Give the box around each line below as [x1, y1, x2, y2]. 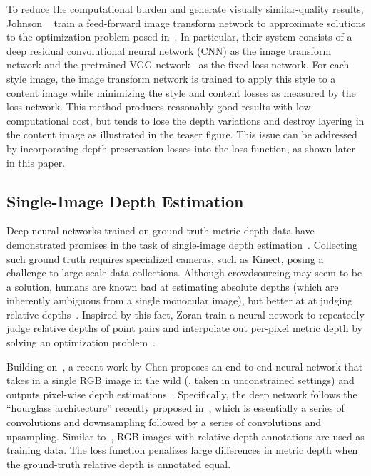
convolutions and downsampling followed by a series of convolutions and [6, 415, 322, 430]
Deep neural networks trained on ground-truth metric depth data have [6, 223, 315, 238]
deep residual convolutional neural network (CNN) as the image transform [6, 43, 332, 58]
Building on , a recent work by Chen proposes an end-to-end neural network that [6, 358, 363, 373]
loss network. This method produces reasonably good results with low [6, 99, 311, 114]
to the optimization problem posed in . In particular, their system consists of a [6, 29, 352, 44]
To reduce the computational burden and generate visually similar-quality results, [6, 1, 364, 16]
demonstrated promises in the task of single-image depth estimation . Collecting [6, 237, 358, 252]
